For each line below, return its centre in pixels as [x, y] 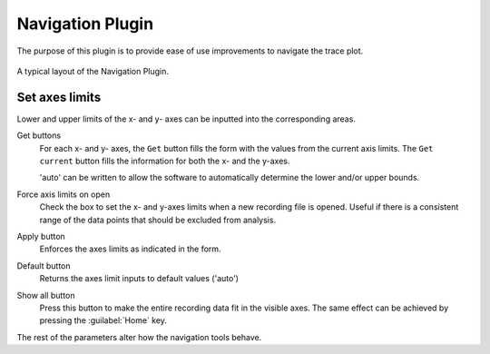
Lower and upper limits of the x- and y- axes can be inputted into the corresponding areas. [186, 119]
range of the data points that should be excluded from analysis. [158, 220]
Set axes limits [59, 97]
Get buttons [39, 135]
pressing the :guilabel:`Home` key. [103, 320]
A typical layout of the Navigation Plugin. [93, 71]
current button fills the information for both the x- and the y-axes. [165, 161]
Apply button [41, 236]
